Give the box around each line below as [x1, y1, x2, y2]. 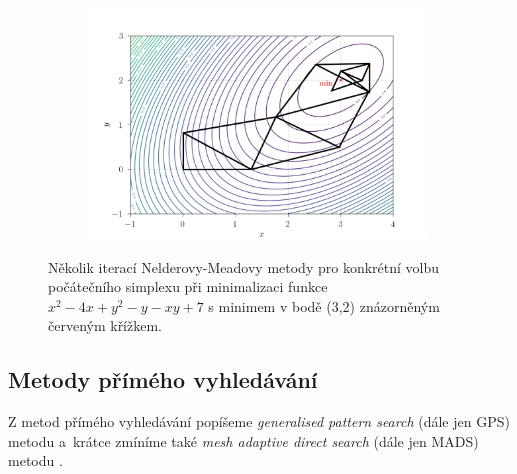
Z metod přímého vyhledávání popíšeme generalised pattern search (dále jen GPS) [8, 411, 510, 432]
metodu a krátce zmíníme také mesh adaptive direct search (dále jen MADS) [8, 430, 479, 451]
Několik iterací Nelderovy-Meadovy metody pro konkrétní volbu [48, 256, 440, 277]
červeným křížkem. [48, 315, 163, 336]
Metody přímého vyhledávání [8, 364, 318, 395]
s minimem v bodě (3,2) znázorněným [208, 295, 440, 316]
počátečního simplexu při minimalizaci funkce [48, 276, 328, 297]
